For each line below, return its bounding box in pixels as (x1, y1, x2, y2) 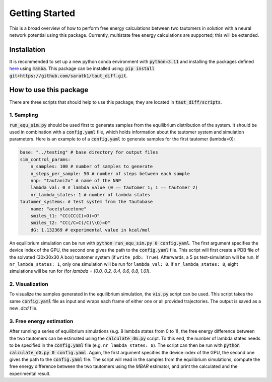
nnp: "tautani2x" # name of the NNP (30, 178, 121, 183)
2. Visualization (9, 281, 49, 288)
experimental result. (9, 370, 51, 376)
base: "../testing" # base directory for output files (20, 149, 158, 156)
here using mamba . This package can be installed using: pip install (9, 65, 155, 71)
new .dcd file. (9, 305, 38, 312)
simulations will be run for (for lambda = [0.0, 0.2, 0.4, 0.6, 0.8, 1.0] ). (9, 268, 151, 274)
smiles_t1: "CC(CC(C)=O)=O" (30, 213, 100, 218)
